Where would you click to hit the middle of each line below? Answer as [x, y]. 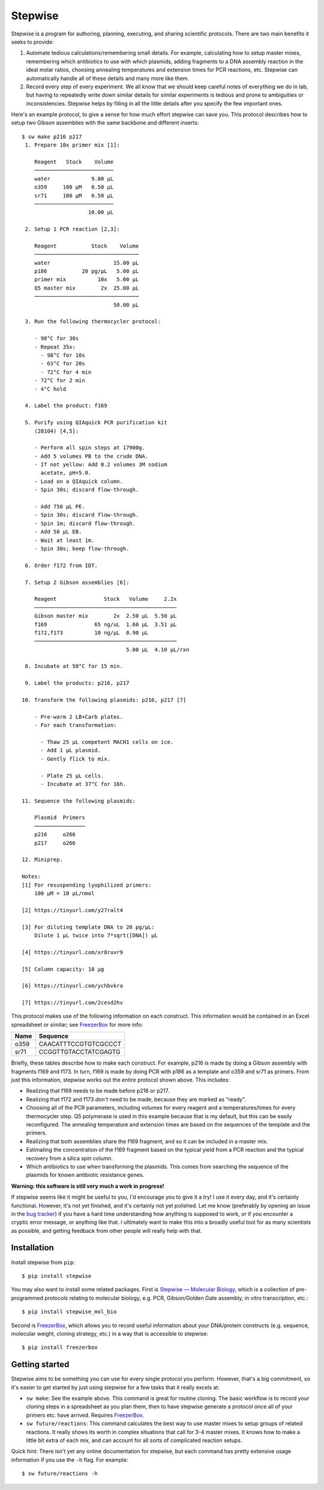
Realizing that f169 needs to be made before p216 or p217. [97, 1091]
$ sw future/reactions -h [60, 1474]
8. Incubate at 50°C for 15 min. [74, 666]
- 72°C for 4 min [66, 372]
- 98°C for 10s [63, 355]
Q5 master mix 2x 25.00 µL [86, 288]
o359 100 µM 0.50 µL [74, 187]
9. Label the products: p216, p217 [77, 683]
